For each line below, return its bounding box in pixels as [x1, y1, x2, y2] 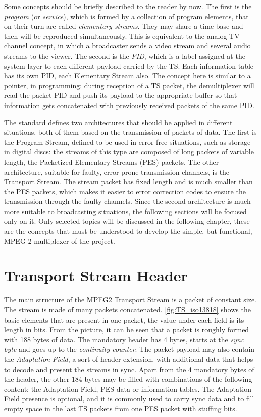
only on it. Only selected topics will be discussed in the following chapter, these [4, 216, 250, 226]
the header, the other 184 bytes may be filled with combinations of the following [4, 374, 252, 384]
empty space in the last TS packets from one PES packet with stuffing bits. [4, 403, 237, 413]
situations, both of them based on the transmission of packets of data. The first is [4, 127, 257, 137]
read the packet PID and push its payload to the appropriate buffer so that [4, 90, 237, 100]
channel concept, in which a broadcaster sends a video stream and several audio [4, 40, 251, 51]
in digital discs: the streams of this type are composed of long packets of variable [4, 146, 254, 157]
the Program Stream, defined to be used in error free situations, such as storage [4, 136, 251, 147]
